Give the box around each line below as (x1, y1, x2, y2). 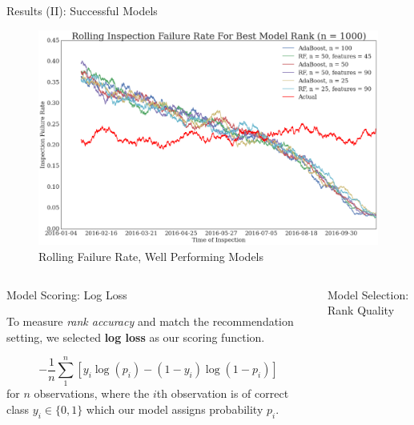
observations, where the (34, 385, 150, 402)
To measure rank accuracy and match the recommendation (6, 313, 294, 330)
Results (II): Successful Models (6, 2, 158, 18)
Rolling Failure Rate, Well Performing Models (38, 247, 264, 264)
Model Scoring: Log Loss (6, 286, 127, 303)
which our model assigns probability (86, 401, 263, 417)
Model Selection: (328, 286, 409, 303)
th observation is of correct (156, 385, 289, 402)
